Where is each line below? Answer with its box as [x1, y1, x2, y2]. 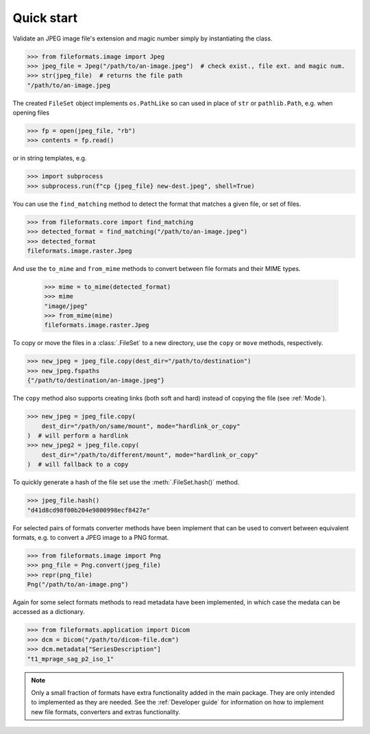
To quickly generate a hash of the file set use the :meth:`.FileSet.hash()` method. [12, 478, 240, 486]
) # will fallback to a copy [27, 460, 129, 469]
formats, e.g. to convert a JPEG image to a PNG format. [12, 533, 169, 541]
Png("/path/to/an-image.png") [27, 580, 129, 589]
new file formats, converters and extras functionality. [31, 707, 181, 716]
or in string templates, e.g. [12, 154, 87, 163]
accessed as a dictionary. [12, 608, 85, 616]
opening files [12, 108, 50, 117]
